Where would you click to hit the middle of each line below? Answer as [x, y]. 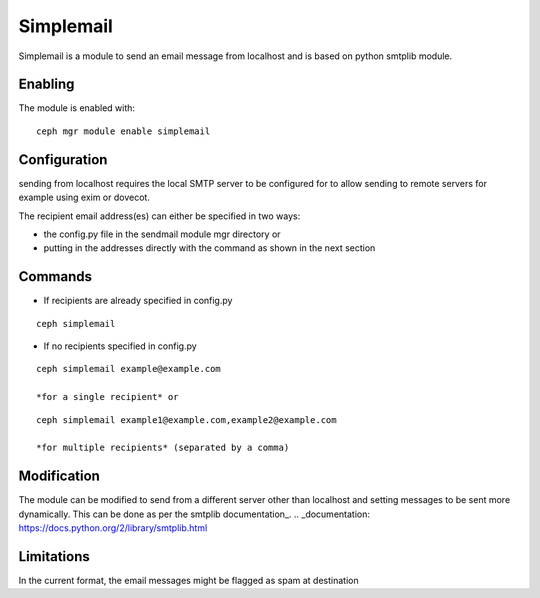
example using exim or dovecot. [84, 197]
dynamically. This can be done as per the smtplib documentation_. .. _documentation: [194, 514]
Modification [59, 476]
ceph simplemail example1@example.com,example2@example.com [186, 419]
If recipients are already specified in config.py [138, 301]
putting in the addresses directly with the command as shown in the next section [209, 248]
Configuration [63, 159]
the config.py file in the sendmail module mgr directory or [162, 234]
